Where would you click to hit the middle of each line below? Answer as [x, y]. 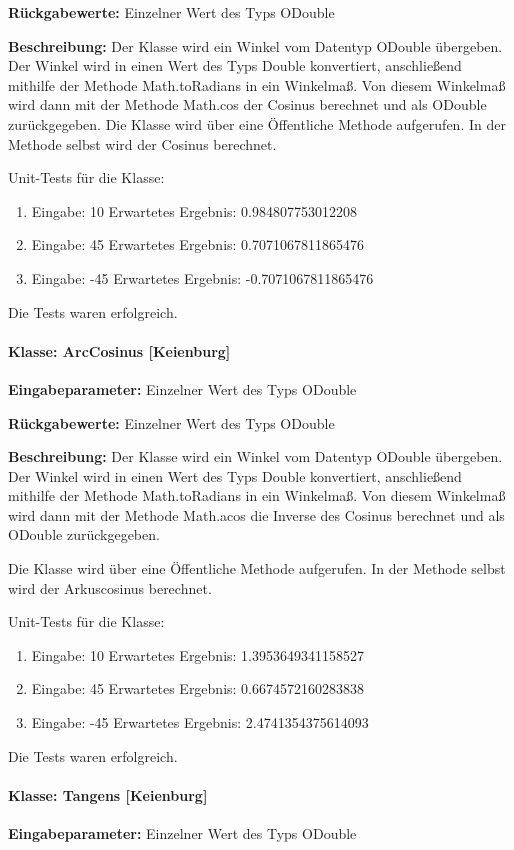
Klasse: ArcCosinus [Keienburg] [119, 350]
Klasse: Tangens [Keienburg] [108, 794]
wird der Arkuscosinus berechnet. [110, 587]
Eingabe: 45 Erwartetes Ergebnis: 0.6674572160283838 [198, 688]
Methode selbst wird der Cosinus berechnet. [142, 143]
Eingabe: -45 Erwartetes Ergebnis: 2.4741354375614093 [200, 722]
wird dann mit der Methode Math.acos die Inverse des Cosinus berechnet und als [256, 514]
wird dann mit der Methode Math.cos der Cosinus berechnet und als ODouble [247, 104]
